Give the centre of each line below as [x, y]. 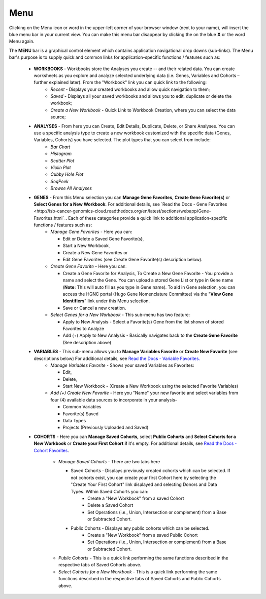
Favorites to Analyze [83, 328]
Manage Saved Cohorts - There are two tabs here [109, 461]
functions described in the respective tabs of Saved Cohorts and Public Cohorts [140, 579]
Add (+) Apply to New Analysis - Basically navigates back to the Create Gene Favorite [150, 335]
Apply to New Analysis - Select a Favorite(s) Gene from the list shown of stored [143, 321]
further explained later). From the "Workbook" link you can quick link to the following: [120, 82]
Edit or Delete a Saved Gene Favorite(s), [103, 239]
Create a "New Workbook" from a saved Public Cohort [143, 535]
